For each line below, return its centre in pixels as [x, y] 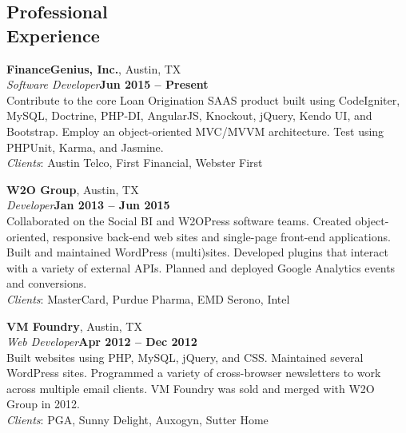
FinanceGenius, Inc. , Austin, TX [94, 68]
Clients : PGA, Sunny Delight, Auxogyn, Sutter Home [137, 420]
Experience [53, 35]
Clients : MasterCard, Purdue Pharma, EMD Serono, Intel [148, 298]
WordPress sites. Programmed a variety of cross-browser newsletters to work [194, 373]
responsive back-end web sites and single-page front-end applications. [221, 236]
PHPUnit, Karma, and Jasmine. [85, 147]
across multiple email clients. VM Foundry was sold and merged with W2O [191, 388]
